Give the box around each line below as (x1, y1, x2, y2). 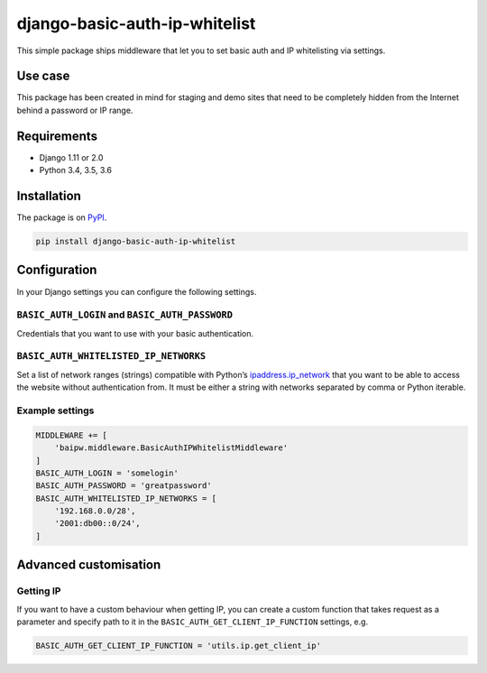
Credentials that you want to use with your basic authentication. (16, 327, 254, 338)
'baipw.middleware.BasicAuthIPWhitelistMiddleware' (54, 443, 289, 453)
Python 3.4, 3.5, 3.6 (39, 165, 113, 176)
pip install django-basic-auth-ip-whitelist (35, 236, 236, 247)
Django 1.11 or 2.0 (39, 152, 104, 162)
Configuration (16, 263, 97, 278)
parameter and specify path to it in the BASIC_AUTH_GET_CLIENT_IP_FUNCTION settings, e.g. (16, 616, 369, 627)
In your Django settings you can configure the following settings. (16, 286, 257, 297)
